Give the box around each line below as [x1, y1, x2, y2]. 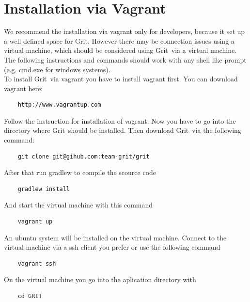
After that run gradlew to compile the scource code [4, 167, 156, 177]
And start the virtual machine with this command [4, 200, 153, 210]
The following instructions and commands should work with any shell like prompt [4, 54, 247, 64]
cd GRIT [17, 293, 42, 300]
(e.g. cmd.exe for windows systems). [4, 64, 110, 74]
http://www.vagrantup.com [17, 101, 101, 109]
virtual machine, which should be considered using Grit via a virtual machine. [4, 45, 237, 55]
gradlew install [17, 185, 70, 192]
